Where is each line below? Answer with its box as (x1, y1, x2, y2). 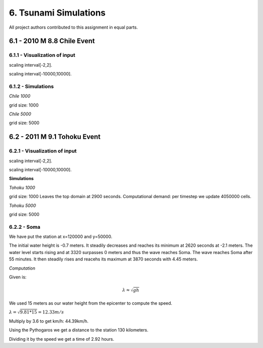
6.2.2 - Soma (9, 223, 41, 230)
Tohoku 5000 (9, 202, 36, 208)
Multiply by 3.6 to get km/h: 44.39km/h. (9, 318, 89, 324)
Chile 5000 (9, 111, 32, 117)
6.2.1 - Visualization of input (9, 147, 77, 154)
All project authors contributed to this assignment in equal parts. (9, 24, 138, 30)
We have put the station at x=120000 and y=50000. (9, 234, 113, 239)
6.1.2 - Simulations (9, 83, 54, 90)
